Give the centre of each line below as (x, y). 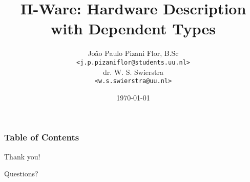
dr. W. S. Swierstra (133, 72)
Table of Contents (42, 137)
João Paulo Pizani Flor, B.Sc (133, 53)
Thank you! (22, 156)
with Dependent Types (133, 28)
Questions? (21, 174)
